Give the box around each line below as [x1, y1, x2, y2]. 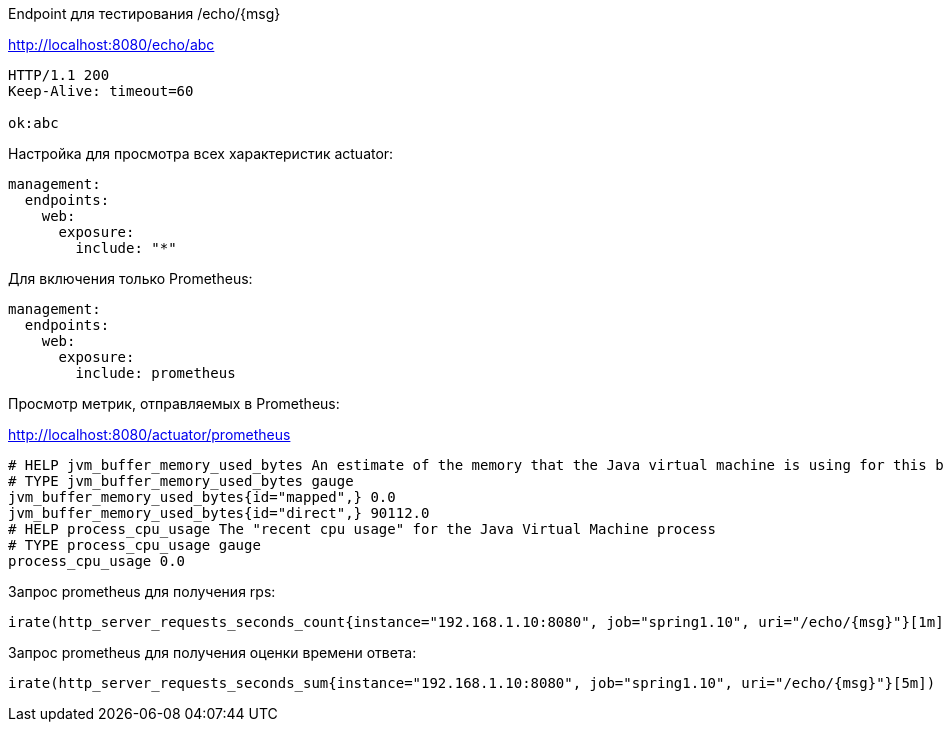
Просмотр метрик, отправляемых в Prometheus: [8, 395, 340, 412]
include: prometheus [75, 365, 236, 381]
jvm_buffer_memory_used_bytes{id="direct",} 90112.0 [8, 505, 430, 521]
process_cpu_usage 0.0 [8, 553, 186, 569]
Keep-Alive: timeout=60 [8, 83, 194, 99]
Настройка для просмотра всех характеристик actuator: [8, 145, 394, 162]
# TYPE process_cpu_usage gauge [8, 537, 261, 553]
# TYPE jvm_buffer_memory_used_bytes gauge [8, 473, 354, 489]
